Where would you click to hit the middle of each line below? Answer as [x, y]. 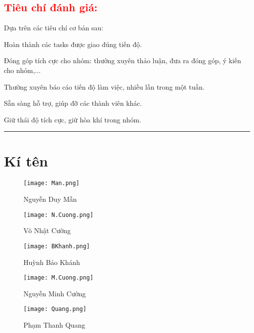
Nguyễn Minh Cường [55, 293]
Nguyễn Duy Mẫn [50, 199]
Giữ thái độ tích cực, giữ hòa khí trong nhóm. [73, 119]
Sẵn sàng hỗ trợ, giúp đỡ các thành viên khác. [73, 103]
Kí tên [26, 160]
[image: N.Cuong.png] [59, 215]
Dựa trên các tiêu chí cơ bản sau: [54, 28]
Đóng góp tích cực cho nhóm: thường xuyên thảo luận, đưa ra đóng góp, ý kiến [123, 60]
